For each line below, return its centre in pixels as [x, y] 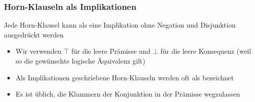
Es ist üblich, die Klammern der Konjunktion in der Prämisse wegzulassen [128, 94]
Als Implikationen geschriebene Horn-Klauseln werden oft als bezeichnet [125, 77]
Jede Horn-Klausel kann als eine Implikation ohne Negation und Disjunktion [120, 25]
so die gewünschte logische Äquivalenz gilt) [80, 61]
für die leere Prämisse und [111, 51]
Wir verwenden [38, 51]
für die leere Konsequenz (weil [206, 51]
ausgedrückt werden [34, 34]
